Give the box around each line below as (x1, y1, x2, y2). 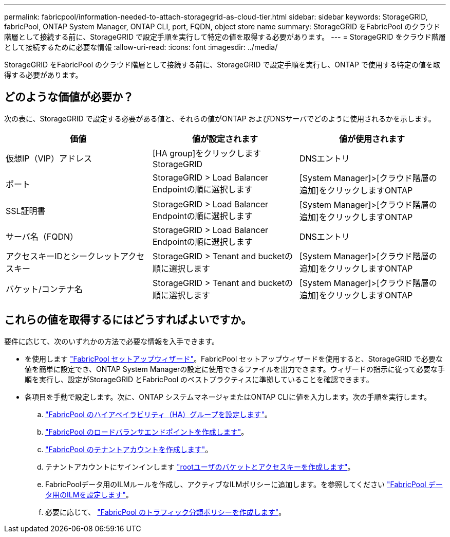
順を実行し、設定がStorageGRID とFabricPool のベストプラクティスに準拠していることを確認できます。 (25, 374, 373, 384)
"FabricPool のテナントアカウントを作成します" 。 (45, 444, 213, 454)
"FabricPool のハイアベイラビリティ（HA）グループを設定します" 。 (45, 409, 272, 419)
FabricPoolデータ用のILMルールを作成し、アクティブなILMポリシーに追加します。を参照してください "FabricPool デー (45, 479, 443, 489)
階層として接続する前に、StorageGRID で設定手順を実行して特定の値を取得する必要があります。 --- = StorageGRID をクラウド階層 (4, 32, 446, 41)
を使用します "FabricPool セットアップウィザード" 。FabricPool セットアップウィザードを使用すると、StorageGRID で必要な (25, 354, 443, 363)
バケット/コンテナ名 (6, 283, 83, 294)
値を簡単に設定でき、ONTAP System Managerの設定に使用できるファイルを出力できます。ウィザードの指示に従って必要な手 (25, 364, 445, 373)
